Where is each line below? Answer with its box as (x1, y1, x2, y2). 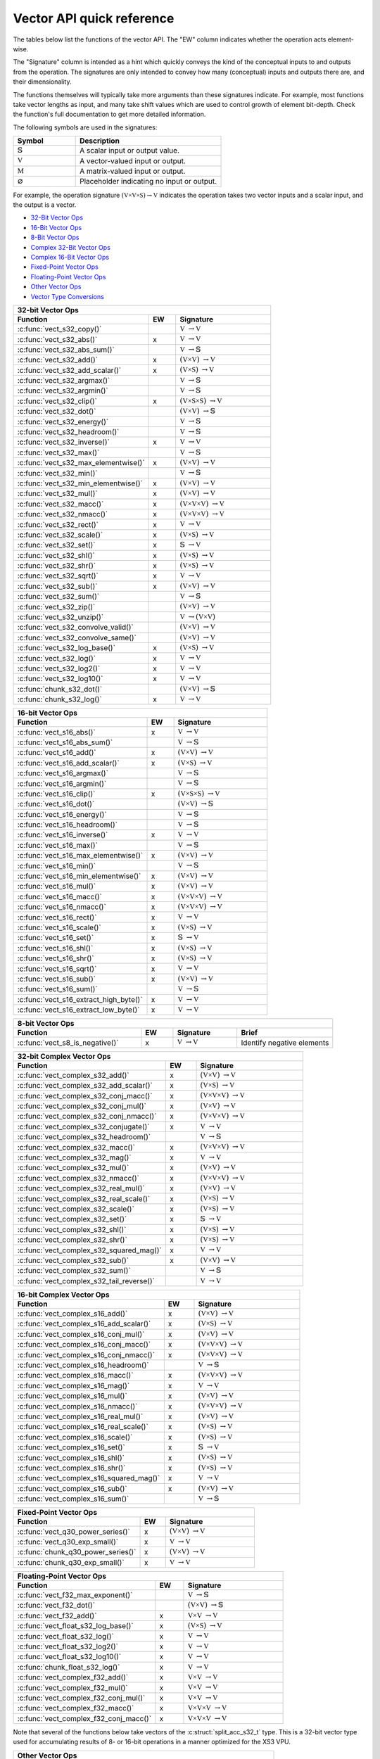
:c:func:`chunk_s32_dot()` (17, 684, 103, 694)
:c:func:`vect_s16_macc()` (17, 891, 102, 901)
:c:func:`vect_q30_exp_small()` (17, 1537, 119, 1547)
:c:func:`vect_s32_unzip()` (17, 612, 104, 622)
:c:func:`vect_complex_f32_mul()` (17, 1682, 128, 1692)
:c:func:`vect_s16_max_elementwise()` (17, 851, 144, 861)
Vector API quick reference (13, 11, 175, 26)
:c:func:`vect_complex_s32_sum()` (17, 1266, 132, 1276)
